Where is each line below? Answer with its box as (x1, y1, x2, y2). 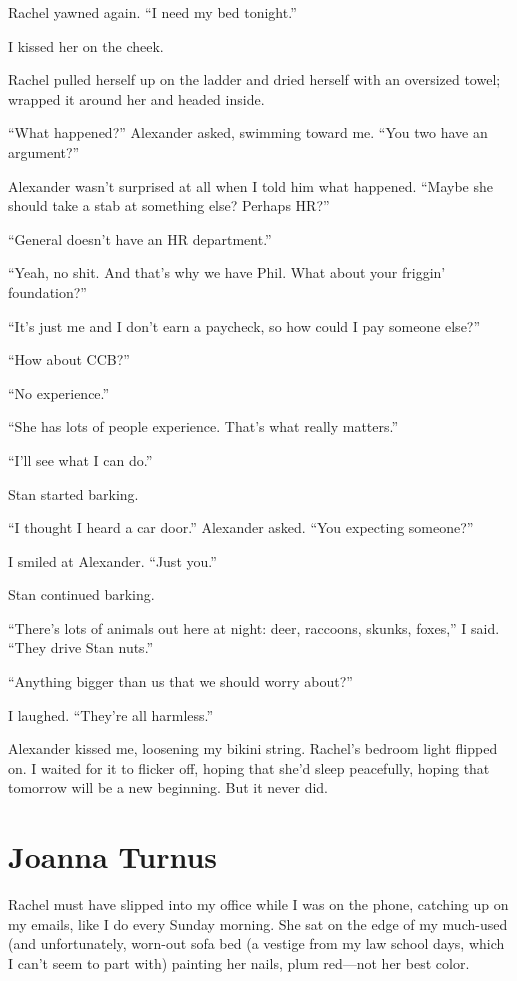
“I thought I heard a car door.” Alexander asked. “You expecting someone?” (8, 517, 474, 538)
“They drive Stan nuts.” (8, 637, 154, 658)
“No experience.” (8, 382, 110, 403)
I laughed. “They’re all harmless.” (8, 704, 214, 725)
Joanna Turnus (8, 836, 218, 877)
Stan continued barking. (8, 584, 155, 605)
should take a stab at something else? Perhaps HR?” (8, 195, 330, 216)
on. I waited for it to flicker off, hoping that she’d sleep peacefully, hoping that (8, 757, 490, 778)
